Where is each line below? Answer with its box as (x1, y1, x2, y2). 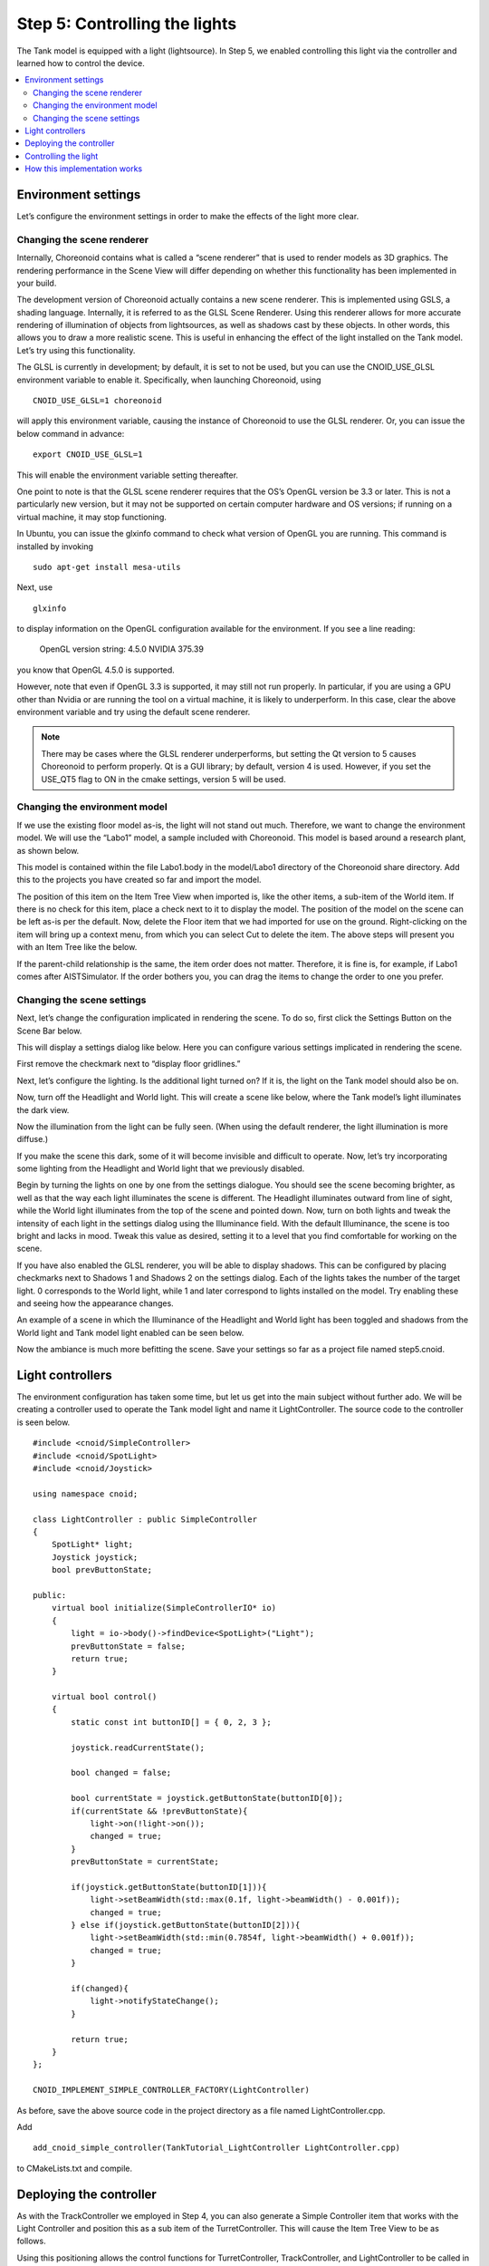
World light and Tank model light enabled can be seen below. (16, 1327, 244, 1338)
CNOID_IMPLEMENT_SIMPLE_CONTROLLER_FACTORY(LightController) (33, 2085, 310, 2096)
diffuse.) (16, 1134, 49, 1145)
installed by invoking (16, 540, 94, 552)
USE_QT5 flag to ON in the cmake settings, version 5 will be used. (41, 773, 286, 784)
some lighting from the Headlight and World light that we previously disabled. (16, 1163, 305, 1174)
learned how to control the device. (16, 57, 145, 68)
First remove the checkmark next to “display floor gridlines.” (16, 1059, 241, 1070)
